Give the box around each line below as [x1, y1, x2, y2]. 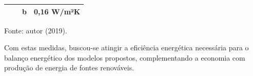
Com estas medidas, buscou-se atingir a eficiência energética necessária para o [4, 42, 249, 53]
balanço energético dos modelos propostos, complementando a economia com [4, 52, 245, 63]
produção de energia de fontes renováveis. [4, 62, 134, 73]
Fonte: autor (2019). [4, 25, 67, 35]
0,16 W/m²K [33, 6, 81, 16]
